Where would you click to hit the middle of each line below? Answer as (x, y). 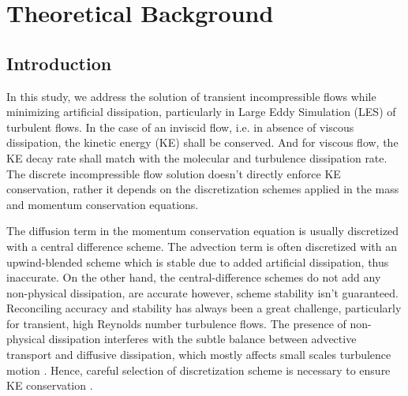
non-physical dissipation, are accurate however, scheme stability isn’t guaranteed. (202, 292)
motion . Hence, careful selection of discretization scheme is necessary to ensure (198, 370)
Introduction (59, 63)
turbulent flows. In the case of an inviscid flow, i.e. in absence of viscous (180, 127)
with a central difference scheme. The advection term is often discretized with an (202, 246)
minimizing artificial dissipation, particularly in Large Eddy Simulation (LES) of (201, 112)
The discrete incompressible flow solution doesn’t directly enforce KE (174, 173)
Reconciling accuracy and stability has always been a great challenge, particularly (204, 308)
